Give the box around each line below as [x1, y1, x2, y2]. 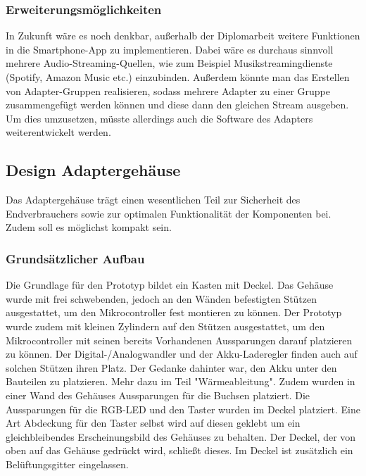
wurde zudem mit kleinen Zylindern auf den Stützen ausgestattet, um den [6, 318, 325, 333]
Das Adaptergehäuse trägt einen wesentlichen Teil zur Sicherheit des [6, 192, 301, 207]
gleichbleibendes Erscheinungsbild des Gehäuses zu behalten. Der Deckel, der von [6, 429, 356, 444]
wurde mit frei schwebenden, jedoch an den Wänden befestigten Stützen [6, 291, 317, 306]
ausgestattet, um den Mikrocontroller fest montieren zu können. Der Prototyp [6, 305, 342, 320]
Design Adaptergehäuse [6, 159, 181, 181]
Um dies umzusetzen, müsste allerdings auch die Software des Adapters [6, 111, 313, 125]
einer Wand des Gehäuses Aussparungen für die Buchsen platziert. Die [6, 387, 310, 402]
